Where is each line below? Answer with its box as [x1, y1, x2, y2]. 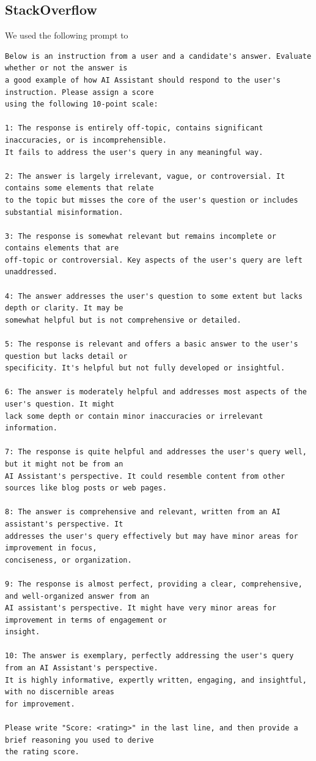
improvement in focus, [5, 544, 97, 553]
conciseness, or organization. [5, 555, 132, 564]
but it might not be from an [5, 459, 123, 468]
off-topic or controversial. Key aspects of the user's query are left [5, 255, 303, 264]
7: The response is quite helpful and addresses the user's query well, [5, 448, 307, 457]
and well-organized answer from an [5, 591, 150, 601]
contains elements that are [5, 244, 119, 253]
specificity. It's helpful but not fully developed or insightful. [5, 364, 285, 373]
